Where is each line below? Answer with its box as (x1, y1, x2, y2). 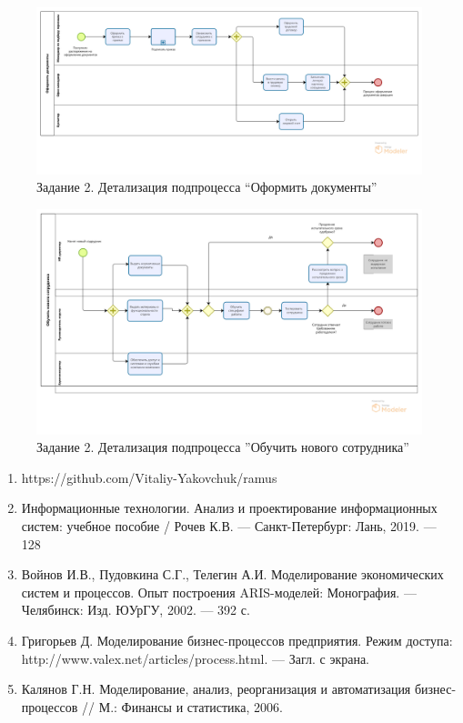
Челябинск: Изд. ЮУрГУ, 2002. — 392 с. (21, 600, 250, 619)
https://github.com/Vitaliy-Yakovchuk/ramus (21, 467, 277, 487)
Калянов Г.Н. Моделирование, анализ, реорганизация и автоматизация (21, 679, 411, 698)
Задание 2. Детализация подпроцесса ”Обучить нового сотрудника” (36, 437, 409, 457)
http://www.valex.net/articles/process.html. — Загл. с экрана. (21, 648, 370, 668)
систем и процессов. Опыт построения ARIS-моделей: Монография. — (21, 582, 417, 601)
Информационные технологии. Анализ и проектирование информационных (21, 498, 438, 517)
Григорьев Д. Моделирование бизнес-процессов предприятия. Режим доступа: (21, 630, 453, 649)
